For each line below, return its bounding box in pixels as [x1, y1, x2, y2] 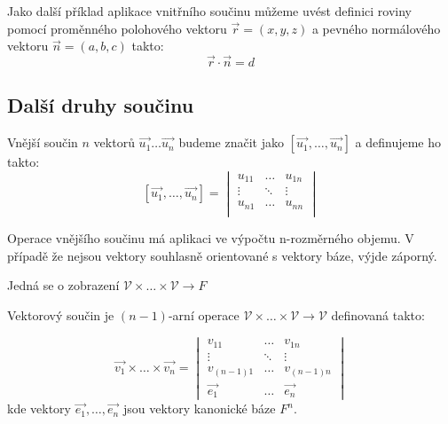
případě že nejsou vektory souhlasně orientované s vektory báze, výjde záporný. [7, 246, 437, 264]
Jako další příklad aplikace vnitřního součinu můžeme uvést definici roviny [7, 2, 412, 20]
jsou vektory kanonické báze [122, 399, 276, 418]
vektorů [93, 133, 135, 152]
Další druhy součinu [7, 91, 194, 119]
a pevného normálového [311, 19, 441, 37]
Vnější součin [7, 133, 78, 152]
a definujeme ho [355, 133, 441, 152]
